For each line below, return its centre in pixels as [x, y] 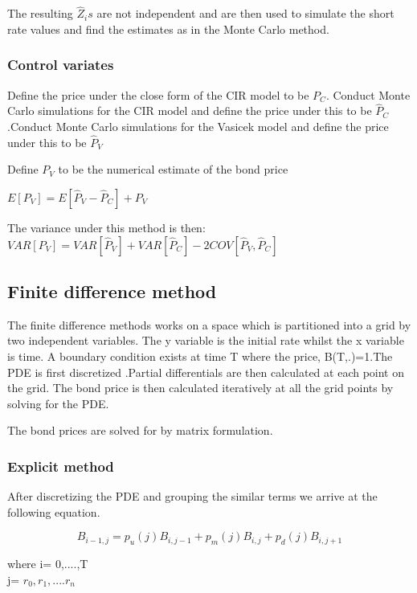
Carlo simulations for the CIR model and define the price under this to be [190, 110]
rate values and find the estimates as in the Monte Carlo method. [168, 29]
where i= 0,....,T [48, 564]
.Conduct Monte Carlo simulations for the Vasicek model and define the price [198, 127]
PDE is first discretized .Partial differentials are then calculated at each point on [206, 372]
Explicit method [61, 466]
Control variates [61, 65]
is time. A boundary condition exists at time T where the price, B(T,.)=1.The [200, 356]
